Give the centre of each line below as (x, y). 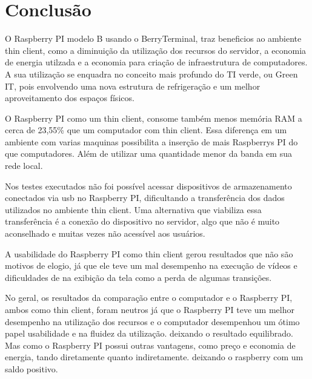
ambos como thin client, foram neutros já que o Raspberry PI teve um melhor (150, 309)
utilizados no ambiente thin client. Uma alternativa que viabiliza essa (133, 209)
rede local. (24, 166)
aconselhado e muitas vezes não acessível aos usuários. (105, 233)
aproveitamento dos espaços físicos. (70, 98)
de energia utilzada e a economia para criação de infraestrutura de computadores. (156, 62)
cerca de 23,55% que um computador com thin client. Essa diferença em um (146, 130)
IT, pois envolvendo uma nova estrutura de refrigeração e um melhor (133, 86)
